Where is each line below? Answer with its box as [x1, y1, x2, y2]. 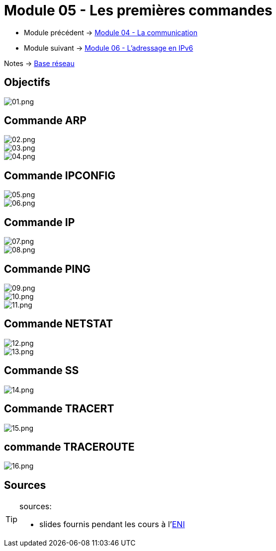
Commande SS [4, 364, 79, 377]
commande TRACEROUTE [4, 440, 135, 453]
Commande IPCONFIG [4, 169, 115, 182]
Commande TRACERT [4, 402, 114, 415]
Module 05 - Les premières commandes [4, 2, 273, 19]
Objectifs [4, 76, 51, 89]
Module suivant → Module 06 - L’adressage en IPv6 [24, 43, 193, 52]
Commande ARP [4, 114, 87, 127]
